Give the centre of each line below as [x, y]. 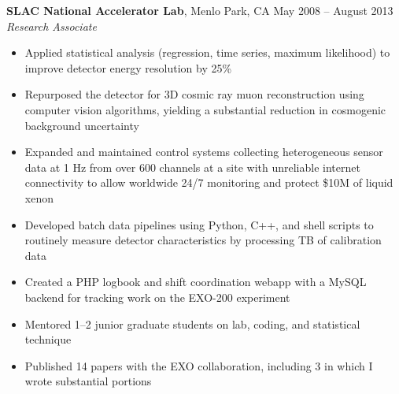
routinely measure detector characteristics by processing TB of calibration [203, 240]
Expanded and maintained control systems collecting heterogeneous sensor [204, 152]
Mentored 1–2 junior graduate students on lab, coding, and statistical [192, 323]
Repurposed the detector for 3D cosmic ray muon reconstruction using [194, 94]
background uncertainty [82, 125]
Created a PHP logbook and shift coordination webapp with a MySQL [196, 282]
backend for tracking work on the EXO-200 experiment [157, 297]
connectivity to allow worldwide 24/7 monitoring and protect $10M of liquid [209, 182]
